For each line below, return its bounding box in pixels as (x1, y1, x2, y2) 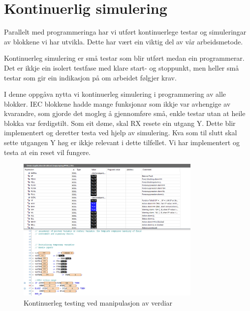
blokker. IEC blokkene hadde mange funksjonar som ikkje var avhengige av (4, 98, 231, 109)
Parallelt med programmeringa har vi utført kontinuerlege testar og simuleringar (4, 27, 247, 37)
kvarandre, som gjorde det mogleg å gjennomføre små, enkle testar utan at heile (4, 108, 246, 118)
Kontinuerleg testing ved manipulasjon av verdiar (24, 297, 173, 308)
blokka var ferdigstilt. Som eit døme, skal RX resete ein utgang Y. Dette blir (4, 117, 236, 128)
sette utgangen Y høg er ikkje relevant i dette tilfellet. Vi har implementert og (4, 137, 240, 148)
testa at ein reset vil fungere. (4, 147, 91, 157)
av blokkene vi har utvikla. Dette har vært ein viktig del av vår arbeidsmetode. (4, 36, 243, 46)
